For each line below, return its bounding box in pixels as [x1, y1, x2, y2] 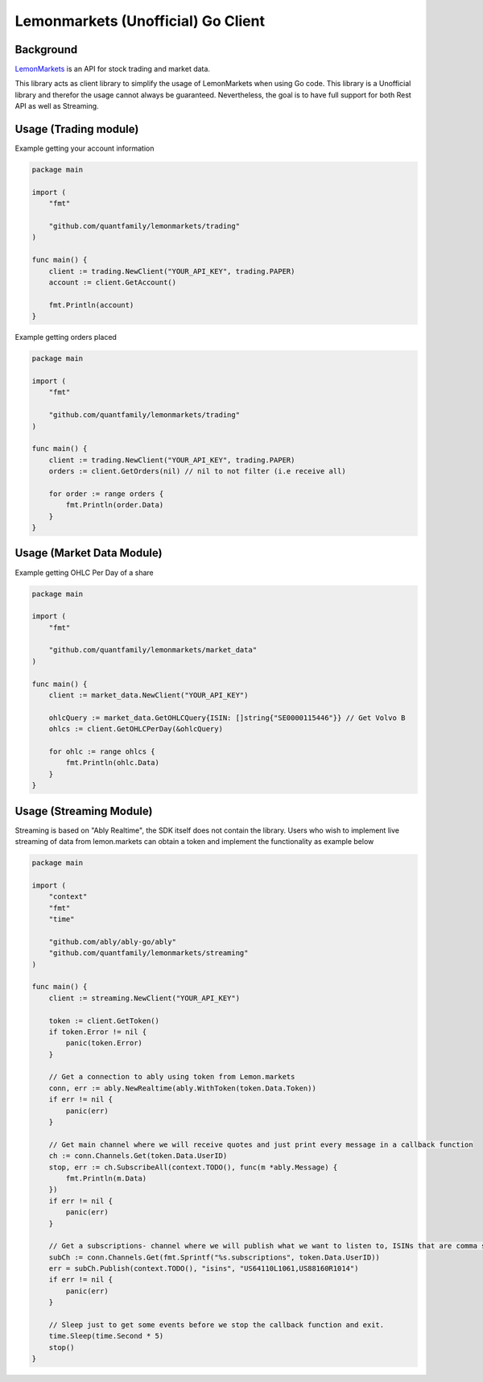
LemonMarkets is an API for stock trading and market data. [14, 64, 211, 74]
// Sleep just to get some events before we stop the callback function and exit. [48, 1321, 385, 1330]
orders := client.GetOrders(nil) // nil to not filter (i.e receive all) [48, 467, 346, 476]
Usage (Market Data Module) [14, 546, 163, 560]
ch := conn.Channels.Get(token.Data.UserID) [48, 1152, 228, 1161]
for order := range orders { [48, 489, 164, 499]
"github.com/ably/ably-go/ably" [48, 937, 177, 946]
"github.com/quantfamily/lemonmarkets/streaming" [48, 949, 249, 958]
